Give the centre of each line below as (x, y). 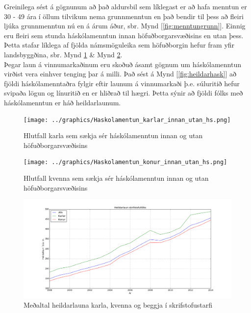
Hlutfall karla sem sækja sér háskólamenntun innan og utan (113, 135)
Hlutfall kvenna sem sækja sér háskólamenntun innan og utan (116, 178)
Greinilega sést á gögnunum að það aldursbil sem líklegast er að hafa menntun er (125, 6)
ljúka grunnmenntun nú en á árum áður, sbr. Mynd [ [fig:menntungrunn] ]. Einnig (125, 26)
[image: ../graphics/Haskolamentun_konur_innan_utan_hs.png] (125, 162)
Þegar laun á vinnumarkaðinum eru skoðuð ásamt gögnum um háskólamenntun (123, 64)
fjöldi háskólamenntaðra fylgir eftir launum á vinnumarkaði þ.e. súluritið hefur (122, 83)
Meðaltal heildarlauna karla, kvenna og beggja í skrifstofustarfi (118, 305)
